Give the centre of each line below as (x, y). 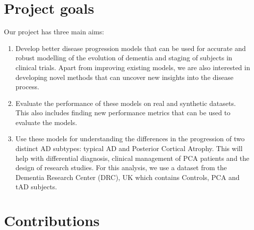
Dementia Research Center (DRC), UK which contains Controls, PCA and (127, 177)
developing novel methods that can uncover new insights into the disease (124, 77)
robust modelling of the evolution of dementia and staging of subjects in (124, 58)
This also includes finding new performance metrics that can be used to (123, 113)
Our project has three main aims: (54, 32)
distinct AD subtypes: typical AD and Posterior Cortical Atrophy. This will (129, 148)
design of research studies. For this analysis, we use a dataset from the (121, 167)
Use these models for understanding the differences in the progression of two (130, 139)
